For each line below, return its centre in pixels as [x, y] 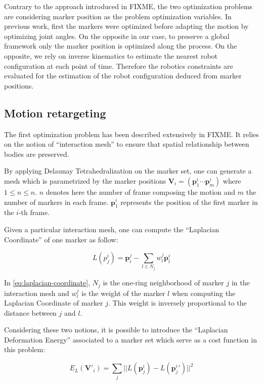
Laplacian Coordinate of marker [54, 303]
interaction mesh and [37, 293]
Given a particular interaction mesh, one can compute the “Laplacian [112, 229]
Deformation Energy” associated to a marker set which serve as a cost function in [130, 339]
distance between [30, 312]
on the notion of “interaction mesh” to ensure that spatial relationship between [127, 144]
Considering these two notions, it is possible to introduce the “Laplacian [116, 330]
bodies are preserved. [37, 154]
